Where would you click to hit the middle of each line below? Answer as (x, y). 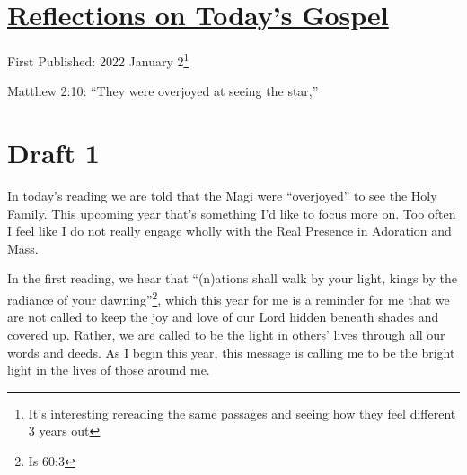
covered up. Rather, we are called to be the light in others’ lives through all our (226, 334)
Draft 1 (53, 153)
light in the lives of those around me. (109, 370)
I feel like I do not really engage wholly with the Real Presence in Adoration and (229, 231)
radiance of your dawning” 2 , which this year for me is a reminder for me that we (229, 298)
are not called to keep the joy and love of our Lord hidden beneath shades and (223, 317)
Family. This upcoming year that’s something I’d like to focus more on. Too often (232, 213)
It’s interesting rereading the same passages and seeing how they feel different (242, 413)
